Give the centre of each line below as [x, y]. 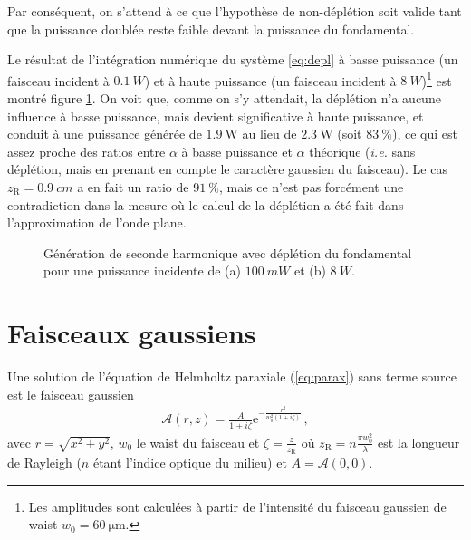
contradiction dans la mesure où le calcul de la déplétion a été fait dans [206, 204]
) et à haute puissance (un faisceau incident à [270, 80]
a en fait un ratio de [133, 187]
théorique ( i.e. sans [362, 151]
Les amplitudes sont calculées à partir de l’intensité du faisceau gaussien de [237, 506]
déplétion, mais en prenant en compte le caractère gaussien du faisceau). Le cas [227, 169]
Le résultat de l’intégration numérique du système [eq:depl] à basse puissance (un [233, 59]
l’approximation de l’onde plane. [97, 222]
